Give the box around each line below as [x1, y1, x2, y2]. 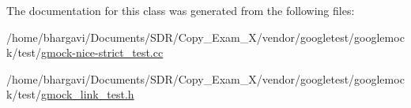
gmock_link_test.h [41, 86, 134, 102]
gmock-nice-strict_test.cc [41, 44, 164, 61]
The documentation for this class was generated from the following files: [6, 2, 355, 18]
